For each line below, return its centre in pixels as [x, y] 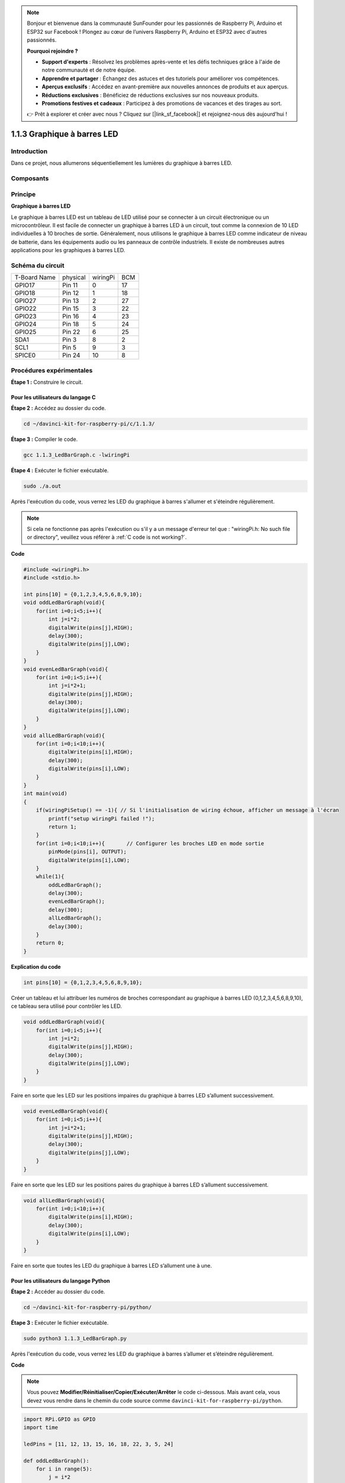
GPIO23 [25, 316]
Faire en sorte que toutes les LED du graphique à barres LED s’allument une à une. [111, 1265]
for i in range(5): [64, 1469]
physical [74, 278]
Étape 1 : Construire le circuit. [47, 382]
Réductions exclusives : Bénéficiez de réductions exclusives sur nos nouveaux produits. [150, 95]
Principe [23, 194]
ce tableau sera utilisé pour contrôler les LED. [66, 1006]
